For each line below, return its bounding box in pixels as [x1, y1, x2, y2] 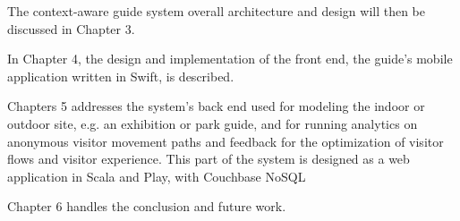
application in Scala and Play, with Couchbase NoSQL [7, 166, 306, 185]
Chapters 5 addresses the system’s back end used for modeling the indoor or [7, 97, 425, 115]
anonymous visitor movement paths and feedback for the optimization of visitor [7, 132, 444, 150]
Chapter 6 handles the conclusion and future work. [7, 197, 286, 216]
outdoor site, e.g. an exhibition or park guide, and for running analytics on [7, 114, 418, 132]
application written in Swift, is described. [7, 66, 234, 85]
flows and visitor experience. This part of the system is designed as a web [7, 149, 410, 168]
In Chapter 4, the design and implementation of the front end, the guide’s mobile [7, 49, 453, 68]
